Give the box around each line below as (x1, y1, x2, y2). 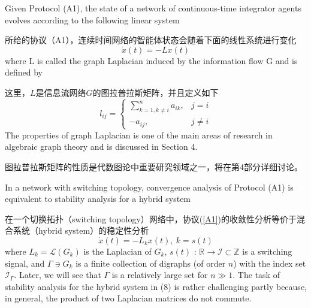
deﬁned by (5, 66, 43, 78)
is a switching (242, 245, 292, 258)
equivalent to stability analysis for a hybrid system (5, 192, 191, 205)
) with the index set (233, 256, 306, 269)
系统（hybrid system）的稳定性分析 (13, 224, 149, 237)
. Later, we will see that (14, 268, 101, 281)
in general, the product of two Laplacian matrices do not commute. (5, 292, 252, 304)
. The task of (233, 268, 280, 281)
